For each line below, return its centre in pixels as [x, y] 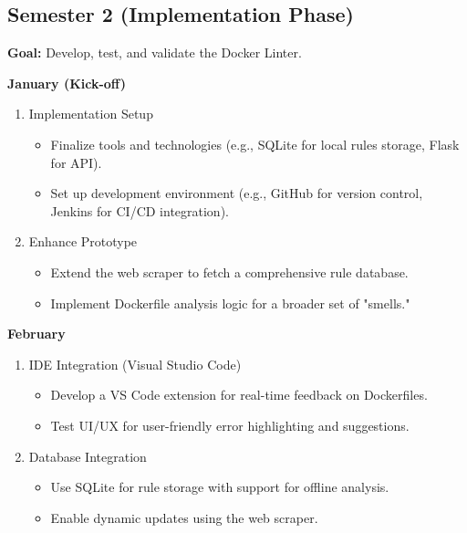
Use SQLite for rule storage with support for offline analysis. [220, 487]
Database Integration [88, 456]
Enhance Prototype [83, 241]
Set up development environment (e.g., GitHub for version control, [237, 193]
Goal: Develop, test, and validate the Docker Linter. [155, 52]
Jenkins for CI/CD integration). [140, 210]
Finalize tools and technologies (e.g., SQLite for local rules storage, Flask [255, 144]
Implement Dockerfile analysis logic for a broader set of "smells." [230, 303]
